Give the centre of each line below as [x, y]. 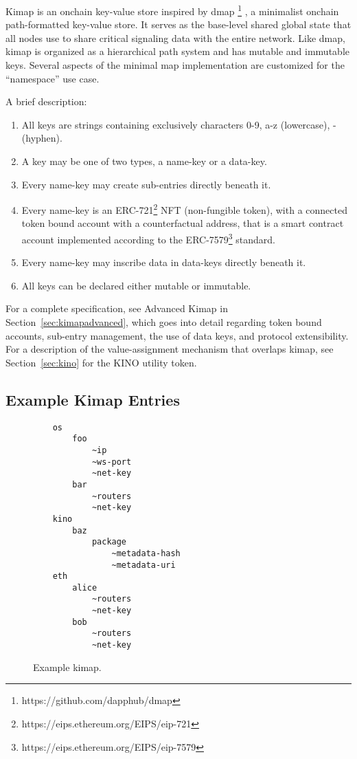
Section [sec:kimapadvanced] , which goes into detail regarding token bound [164, 322]
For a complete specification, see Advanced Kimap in [117, 308]
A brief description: [46, 101]
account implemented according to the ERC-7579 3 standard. [149, 238]
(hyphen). [42, 138]
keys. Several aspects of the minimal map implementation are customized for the [175, 65]
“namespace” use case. [53, 78]
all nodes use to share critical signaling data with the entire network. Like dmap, [175, 37]
